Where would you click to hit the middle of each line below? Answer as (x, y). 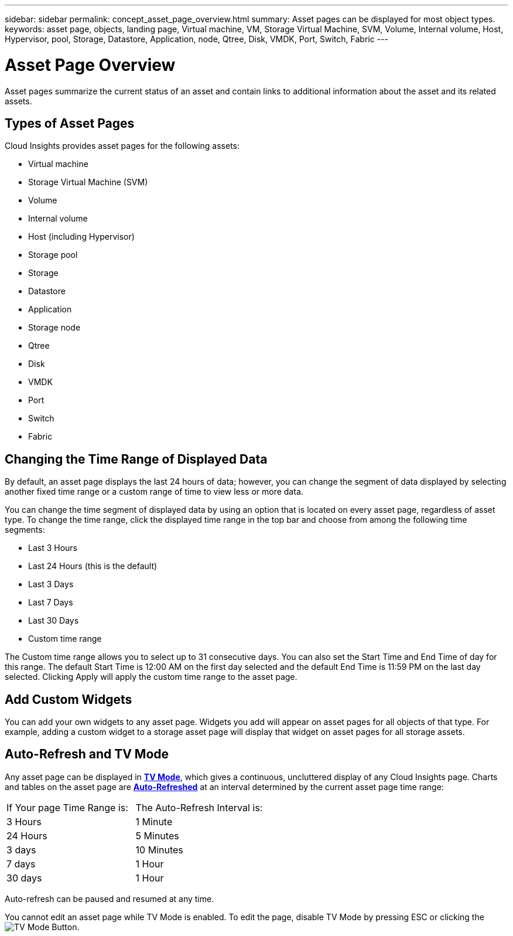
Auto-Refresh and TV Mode (87, 754)
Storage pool (53, 255)
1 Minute (154, 821)
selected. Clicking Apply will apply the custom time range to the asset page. (151, 677)
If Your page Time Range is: (67, 807)
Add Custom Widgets (69, 699)
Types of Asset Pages (70, 123)
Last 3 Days (51, 584)
